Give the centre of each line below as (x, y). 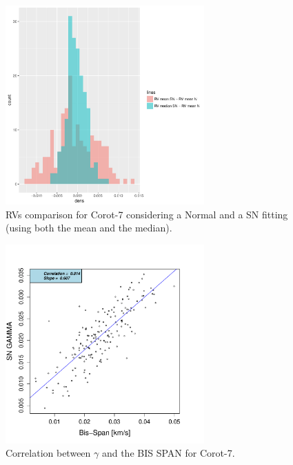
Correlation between (48, 453)
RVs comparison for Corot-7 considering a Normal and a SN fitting (147, 214)
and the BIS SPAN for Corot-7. (168, 453)
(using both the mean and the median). (89, 228)
